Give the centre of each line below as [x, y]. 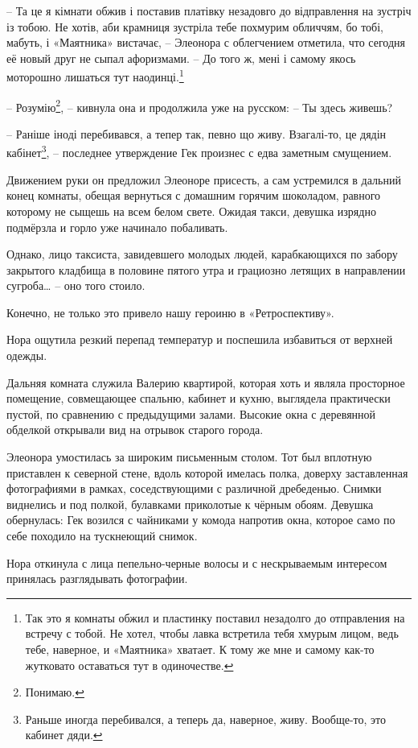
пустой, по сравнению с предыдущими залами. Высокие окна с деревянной [191, 413]
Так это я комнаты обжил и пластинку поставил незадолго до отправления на [215, 617]
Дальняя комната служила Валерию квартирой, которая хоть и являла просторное [206, 382]
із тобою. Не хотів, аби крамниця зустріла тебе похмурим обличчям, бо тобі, [195, 26]
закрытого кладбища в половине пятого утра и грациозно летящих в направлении [206, 269]
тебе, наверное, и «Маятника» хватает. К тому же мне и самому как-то [200, 649]
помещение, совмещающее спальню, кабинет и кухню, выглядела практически [199, 398]
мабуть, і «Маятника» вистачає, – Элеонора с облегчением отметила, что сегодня [206, 42]
